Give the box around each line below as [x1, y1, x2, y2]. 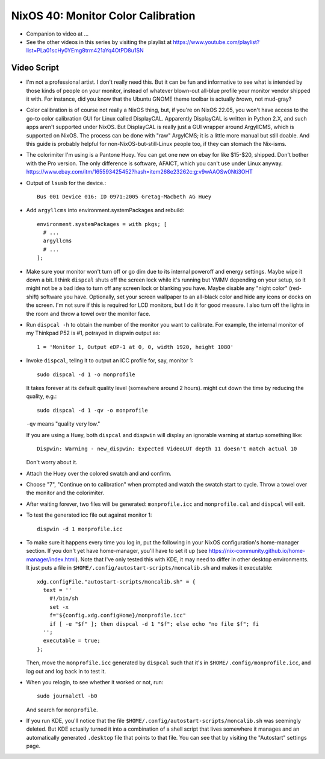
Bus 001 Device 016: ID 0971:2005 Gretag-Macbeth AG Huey [37, 193, 212, 200]
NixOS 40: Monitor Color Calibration [11, 9, 196, 22]
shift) [26, 293, 39, 300]
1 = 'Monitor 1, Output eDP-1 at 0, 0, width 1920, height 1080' [37, 344, 234, 350]
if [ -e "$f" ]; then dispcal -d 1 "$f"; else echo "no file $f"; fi [49, 620, 259, 627]
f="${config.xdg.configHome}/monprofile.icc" [49, 612, 187, 619]
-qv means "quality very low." [26, 420, 101, 427]
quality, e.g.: [26, 392, 57, 400]
